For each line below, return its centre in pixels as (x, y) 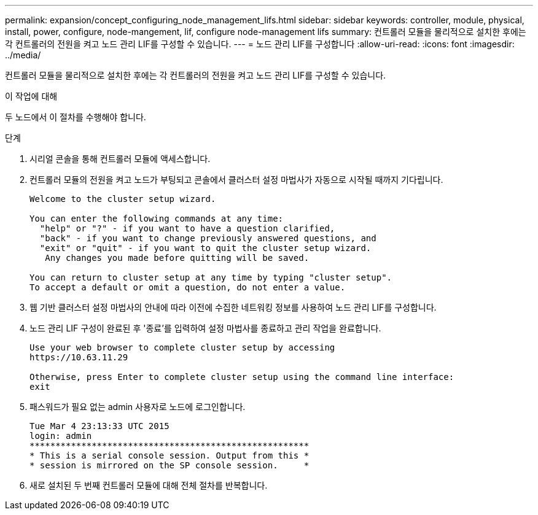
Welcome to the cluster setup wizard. (123, 199)
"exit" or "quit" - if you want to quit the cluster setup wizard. (205, 248)
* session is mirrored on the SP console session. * (170, 465)
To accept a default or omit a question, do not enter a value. (188, 287)
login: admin (61, 436)
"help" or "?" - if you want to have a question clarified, (187, 228)
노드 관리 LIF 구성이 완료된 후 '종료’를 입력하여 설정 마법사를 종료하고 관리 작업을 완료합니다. (205, 328)
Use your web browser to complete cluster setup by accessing (182, 347)
